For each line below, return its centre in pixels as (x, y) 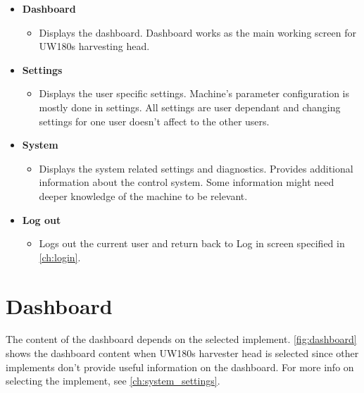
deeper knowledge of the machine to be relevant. (143, 195)
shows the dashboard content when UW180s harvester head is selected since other (182, 353)
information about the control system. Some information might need (187, 182)
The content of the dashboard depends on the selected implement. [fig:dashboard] (181, 339)
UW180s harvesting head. (94, 46)
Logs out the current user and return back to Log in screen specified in (192, 243)
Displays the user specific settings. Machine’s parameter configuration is (194, 93)
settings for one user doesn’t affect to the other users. (154, 121)
